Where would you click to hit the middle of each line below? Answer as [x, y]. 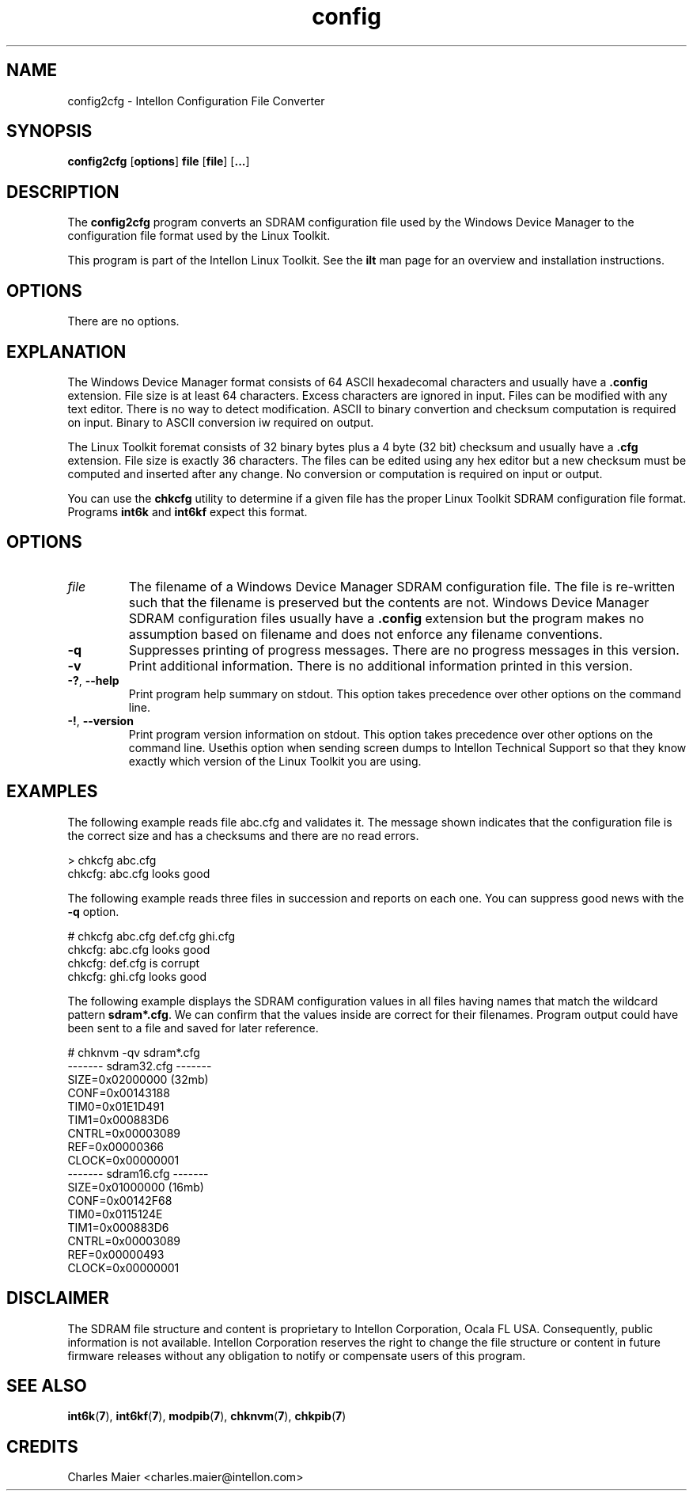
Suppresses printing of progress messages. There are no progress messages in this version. [404, 650]
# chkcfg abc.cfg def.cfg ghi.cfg [151, 936]
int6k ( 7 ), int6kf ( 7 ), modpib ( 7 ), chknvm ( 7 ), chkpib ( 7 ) [207, 1416]
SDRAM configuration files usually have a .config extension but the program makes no [386, 618]
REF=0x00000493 [116, 1254]
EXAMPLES [52, 792]
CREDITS [42, 1446]
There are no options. [123, 321]
